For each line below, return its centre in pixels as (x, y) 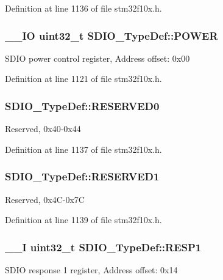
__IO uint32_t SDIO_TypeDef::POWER (111, 35)
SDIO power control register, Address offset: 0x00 (97, 58)
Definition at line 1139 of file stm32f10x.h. (83, 220)
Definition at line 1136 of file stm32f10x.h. (83, 8)
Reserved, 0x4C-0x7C (45, 199)
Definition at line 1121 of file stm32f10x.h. (83, 79)
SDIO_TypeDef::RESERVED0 (82, 105)
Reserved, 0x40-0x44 (43, 129)
